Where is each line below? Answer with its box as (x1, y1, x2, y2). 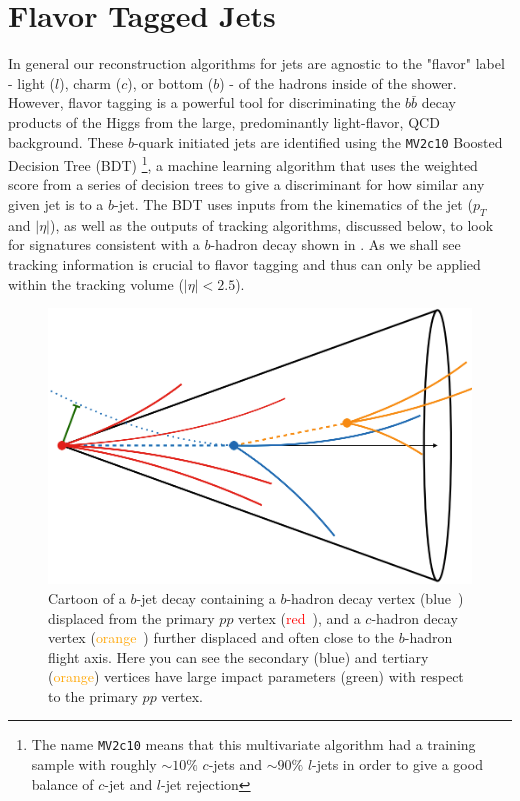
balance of (31, 773, 94, 794)
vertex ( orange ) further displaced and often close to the (48, 627, 395, 648)
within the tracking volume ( (8, 273, 184, 294)
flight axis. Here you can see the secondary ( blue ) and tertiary (48, 646, 429, 667)
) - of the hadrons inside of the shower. (219, 72, 457, 93)
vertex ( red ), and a (238, 607, 361, 628)
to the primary (48, 685, 138, 706)
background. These (8, 131, 124, 152)
